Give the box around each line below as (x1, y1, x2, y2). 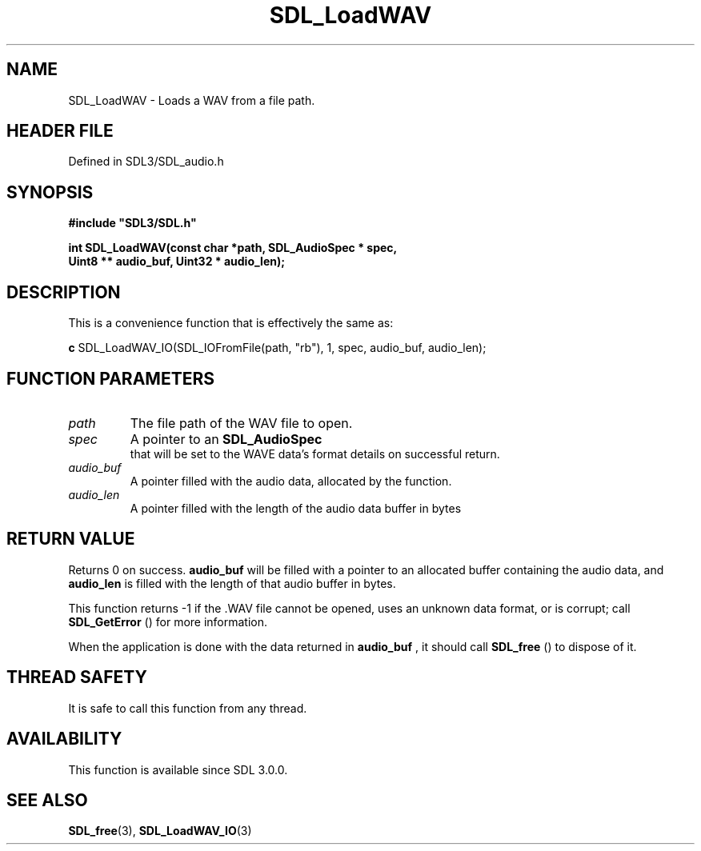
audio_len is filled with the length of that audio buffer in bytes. (68, 576, 396, 590)
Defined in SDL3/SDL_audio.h (68, 154, 224, 169)
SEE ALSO (6, 789, 88, 810)
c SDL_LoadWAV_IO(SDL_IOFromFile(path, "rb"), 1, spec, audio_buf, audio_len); (68, 341, 487, 355)
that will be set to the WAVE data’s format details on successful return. (130, 446, 500, 461)
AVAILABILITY (6, 729, 122, 749)
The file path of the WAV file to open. (130, 414, 353, 431)
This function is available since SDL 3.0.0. (68, 762, 288, 777)
